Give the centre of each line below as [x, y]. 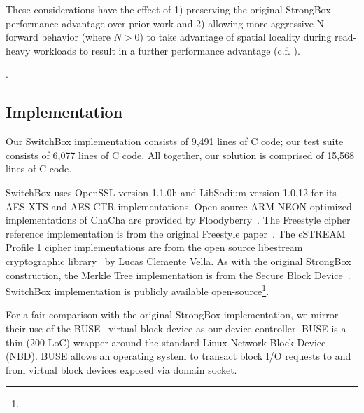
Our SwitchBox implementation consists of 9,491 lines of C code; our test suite [175, 141]
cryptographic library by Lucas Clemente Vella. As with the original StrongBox [178, 260]
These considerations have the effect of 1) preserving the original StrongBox [168, 9]
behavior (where [76, 37]
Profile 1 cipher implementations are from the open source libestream [154, 247]
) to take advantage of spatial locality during [236, 37]
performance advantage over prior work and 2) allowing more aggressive [160, 23]
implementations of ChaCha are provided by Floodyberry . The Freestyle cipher [178, 220]
